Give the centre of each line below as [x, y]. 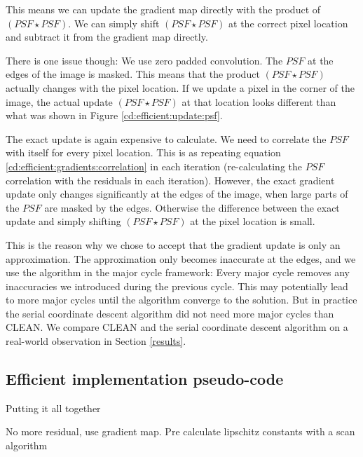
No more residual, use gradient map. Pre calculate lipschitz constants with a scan [180, 431]
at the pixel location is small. [253, 221]
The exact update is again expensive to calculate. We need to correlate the [166, 138]
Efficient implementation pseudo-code [145, 379]
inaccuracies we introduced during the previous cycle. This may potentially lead [177, 286]
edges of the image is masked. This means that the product [133, 74]
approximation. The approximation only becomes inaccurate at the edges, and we [181, 258]
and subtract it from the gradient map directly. [107, 37]
